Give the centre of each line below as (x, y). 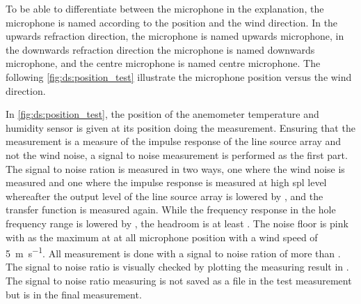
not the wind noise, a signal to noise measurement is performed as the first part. (177, 154)
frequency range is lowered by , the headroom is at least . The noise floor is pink (177, 223)
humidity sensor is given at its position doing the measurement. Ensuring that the (180, 127)
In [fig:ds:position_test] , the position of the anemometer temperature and (162, 114)
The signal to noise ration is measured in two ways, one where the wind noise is (175, 168)
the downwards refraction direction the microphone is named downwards (160, 49)
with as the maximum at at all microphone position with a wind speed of (162, 237)
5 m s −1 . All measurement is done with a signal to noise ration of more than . (173, 252)
